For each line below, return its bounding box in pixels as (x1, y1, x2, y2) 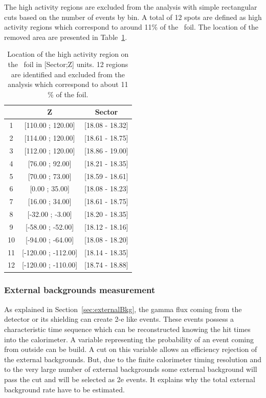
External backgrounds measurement (4, 283, 156, 296)
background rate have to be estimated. (4, 384, 125, 394)
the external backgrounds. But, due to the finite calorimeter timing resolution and (4, 353, 262, 364)
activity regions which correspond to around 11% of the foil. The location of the (4, 21, 258, 32)
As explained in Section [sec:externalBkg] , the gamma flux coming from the (4, 303, 242, 314)
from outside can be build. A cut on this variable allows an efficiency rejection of (4, 344, 257, 355)
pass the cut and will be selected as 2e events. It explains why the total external (4, 373, 255, 384)
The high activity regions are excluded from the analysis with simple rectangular (4, 2, 257, 12)
